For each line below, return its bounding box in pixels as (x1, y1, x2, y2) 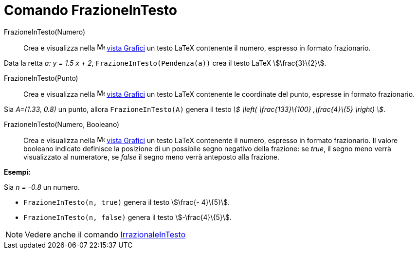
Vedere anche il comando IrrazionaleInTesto (25, 229, 186, 239)
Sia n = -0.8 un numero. (4, 182, 80, 191)
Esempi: (4, 167, 31, 176)
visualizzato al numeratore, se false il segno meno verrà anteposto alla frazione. (23, 152, 280, 161)
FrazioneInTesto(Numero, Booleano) (4, 120, 120, 128)
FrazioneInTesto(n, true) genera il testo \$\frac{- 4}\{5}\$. (23, 198, 230, 206)
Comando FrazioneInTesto (4, 2, 177, 18)
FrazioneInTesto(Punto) (4, 73, 78, 82)
